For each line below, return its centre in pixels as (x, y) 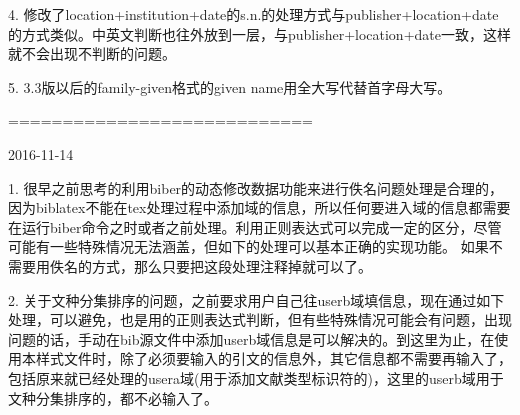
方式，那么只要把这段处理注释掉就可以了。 (231, 265)
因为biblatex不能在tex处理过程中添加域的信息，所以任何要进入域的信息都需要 (259, 207)
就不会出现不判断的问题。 (92, 53)
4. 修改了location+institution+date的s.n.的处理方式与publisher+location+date (253, 14)
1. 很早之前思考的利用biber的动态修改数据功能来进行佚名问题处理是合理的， (256, 187)
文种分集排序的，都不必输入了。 (113, 397)
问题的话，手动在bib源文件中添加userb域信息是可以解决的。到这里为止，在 (251, 338)
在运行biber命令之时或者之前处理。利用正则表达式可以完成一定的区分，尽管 (255, 226)
